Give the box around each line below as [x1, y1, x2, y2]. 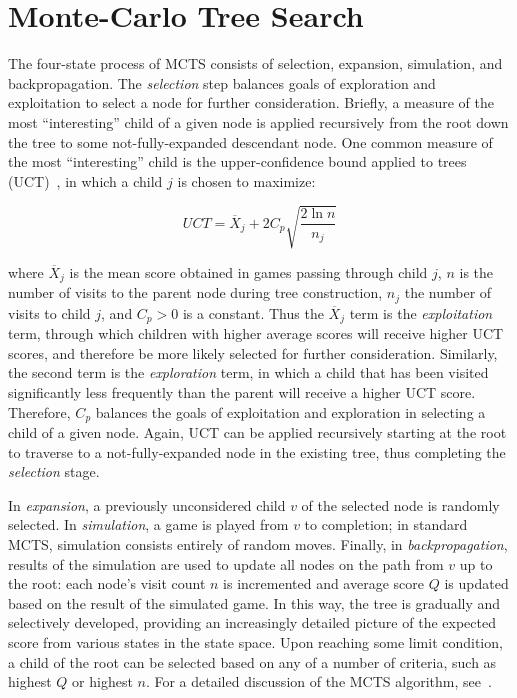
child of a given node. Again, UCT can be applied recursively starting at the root [8, 422, 507, 443]
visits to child [8, 302, 91, 323]
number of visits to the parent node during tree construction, [8, 282, 383, 303]
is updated [444, 573, 509, 594]
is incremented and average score [223, 573, 424, 594]
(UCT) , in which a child [8, 170, 163, 191]
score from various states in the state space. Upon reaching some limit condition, [8, 631, 503, 652]
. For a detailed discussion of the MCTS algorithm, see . [145, 671, 492, 692]
